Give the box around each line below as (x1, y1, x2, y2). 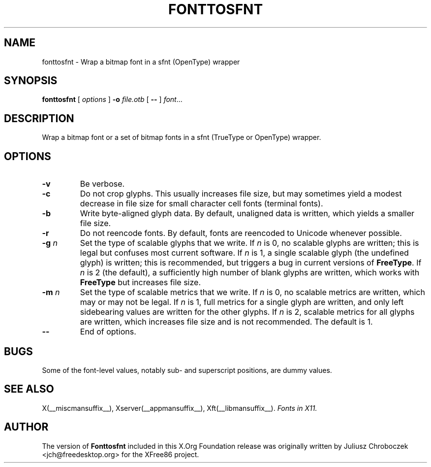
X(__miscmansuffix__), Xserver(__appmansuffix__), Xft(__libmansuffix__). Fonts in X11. (42, 403, 317, 412)
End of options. (80, 327, 136, 337)
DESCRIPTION (4, 112, 74, 125)
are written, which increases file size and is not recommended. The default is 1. (80, 317, 373, 327)
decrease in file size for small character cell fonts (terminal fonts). (80, 199, 323, 209)
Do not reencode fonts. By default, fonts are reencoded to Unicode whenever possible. (80, 228, 402, 238)
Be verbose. (80, 179, 125, 189)
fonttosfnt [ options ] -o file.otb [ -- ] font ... (42, 95, 183, 104)
